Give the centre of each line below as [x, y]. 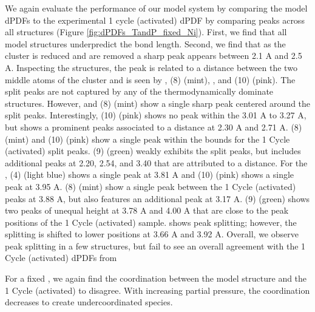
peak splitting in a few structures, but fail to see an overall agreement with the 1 [155, 246]
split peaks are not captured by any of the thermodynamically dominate [139, 91]
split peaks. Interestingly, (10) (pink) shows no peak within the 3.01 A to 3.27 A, [156, 115]
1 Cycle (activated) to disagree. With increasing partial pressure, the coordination [157, 290]
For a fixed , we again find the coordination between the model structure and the [156, 278]
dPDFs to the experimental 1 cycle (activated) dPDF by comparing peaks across [155, 20]
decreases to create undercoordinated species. [89, 302]
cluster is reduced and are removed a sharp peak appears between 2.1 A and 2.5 [154, 56]
